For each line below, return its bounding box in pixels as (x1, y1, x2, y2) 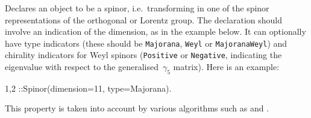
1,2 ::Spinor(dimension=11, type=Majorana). (5, 81, 172, 94)
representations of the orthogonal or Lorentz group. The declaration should (5, 13, 283, 26)
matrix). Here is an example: (173, 60, 280, 73)
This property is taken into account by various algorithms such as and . (5, 102, 269, 114)
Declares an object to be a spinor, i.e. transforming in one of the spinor (5, 2, 269, 14)
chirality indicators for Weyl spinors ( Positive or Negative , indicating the (5, 49, 282, 61)
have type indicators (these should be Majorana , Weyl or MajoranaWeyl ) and (5, 37, 287, 49)
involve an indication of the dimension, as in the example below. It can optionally (5, 25, 306, 38)
